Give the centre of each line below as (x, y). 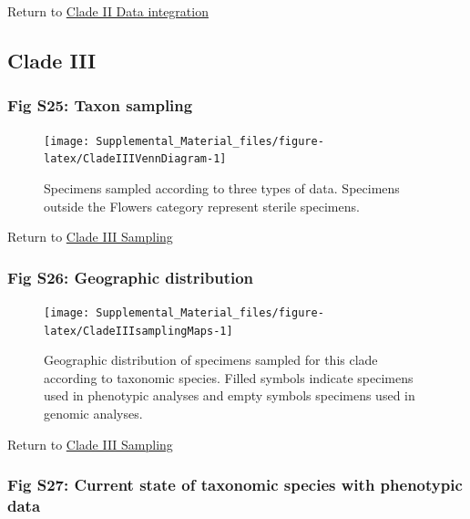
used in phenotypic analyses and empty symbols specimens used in (230, 395)
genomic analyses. (93, 413)
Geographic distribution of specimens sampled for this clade (211, 360)
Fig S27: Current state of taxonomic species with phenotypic (235, 485)
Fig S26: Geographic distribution (131, 277)
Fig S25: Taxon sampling (100, 105)
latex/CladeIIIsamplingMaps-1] (138, 331)
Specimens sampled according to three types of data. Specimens (222, 187)
